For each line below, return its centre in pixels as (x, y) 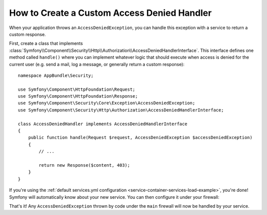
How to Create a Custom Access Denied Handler (111, 13)
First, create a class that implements (46, 43)
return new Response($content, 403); (85, 165)
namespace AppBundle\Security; (56, 75)
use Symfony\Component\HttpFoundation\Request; (77, 89)
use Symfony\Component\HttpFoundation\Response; (78, 96)
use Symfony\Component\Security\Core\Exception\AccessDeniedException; (107, 103)
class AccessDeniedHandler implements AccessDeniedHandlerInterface (103, 124)
